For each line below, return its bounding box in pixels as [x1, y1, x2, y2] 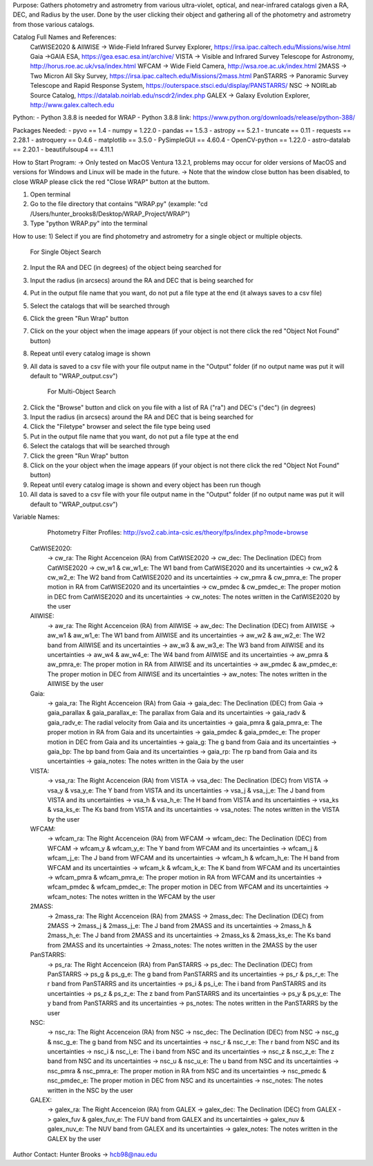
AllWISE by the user [47, 680, 104, 688]
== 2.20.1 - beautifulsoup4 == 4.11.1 [12, 145, 114, 154]
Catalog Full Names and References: [12, 33, 117, 41]
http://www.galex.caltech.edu [30, 100, 115, 109]
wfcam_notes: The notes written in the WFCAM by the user [47, 892, 216, 900]
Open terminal [30, 190, 70, 198]
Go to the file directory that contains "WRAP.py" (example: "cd [30, 200, 208, 208]
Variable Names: [12, 512, 60, 521]
